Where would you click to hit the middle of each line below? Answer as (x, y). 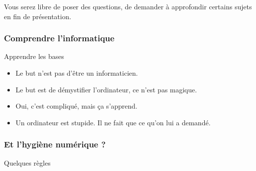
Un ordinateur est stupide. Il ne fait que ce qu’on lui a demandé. (113, 122)
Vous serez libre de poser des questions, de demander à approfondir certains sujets (128, 6)
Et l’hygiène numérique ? (55, 144)
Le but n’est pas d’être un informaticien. (77, 73)
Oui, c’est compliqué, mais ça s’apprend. (77, 106)
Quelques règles (27, 162)
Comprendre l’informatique (59, 38)
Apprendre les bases (34, 56)
